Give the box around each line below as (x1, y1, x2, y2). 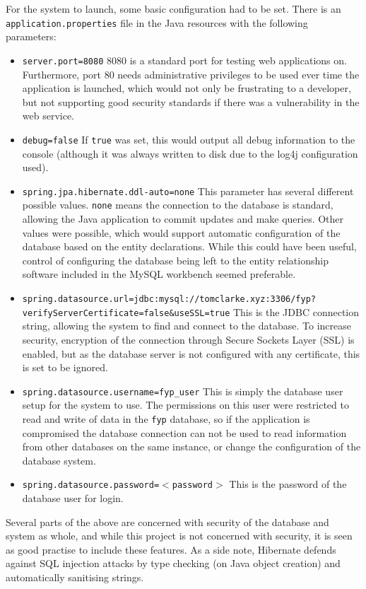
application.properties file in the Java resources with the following (6, 15, 308, 30)
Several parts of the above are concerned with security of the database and (6, 514, 329, 529)
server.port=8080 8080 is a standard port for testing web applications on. (22, 52, 347, 67)
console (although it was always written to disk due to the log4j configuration (22, 146, 358, 161)
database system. (22, 453, 96, 467)
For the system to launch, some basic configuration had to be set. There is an (6, 1, 341, 16)
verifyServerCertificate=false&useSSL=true (22, 308, 230, 318)
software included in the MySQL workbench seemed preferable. (22, 267, 296, 281)
